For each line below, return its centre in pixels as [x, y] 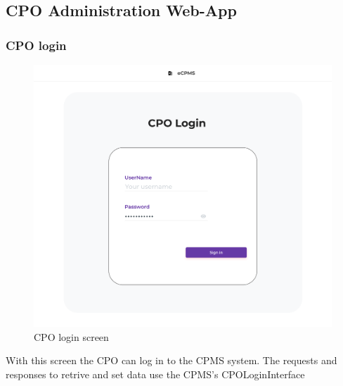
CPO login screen [71, 336]
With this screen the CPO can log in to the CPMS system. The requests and [171, 360]
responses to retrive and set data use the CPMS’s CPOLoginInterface [155, 374]
